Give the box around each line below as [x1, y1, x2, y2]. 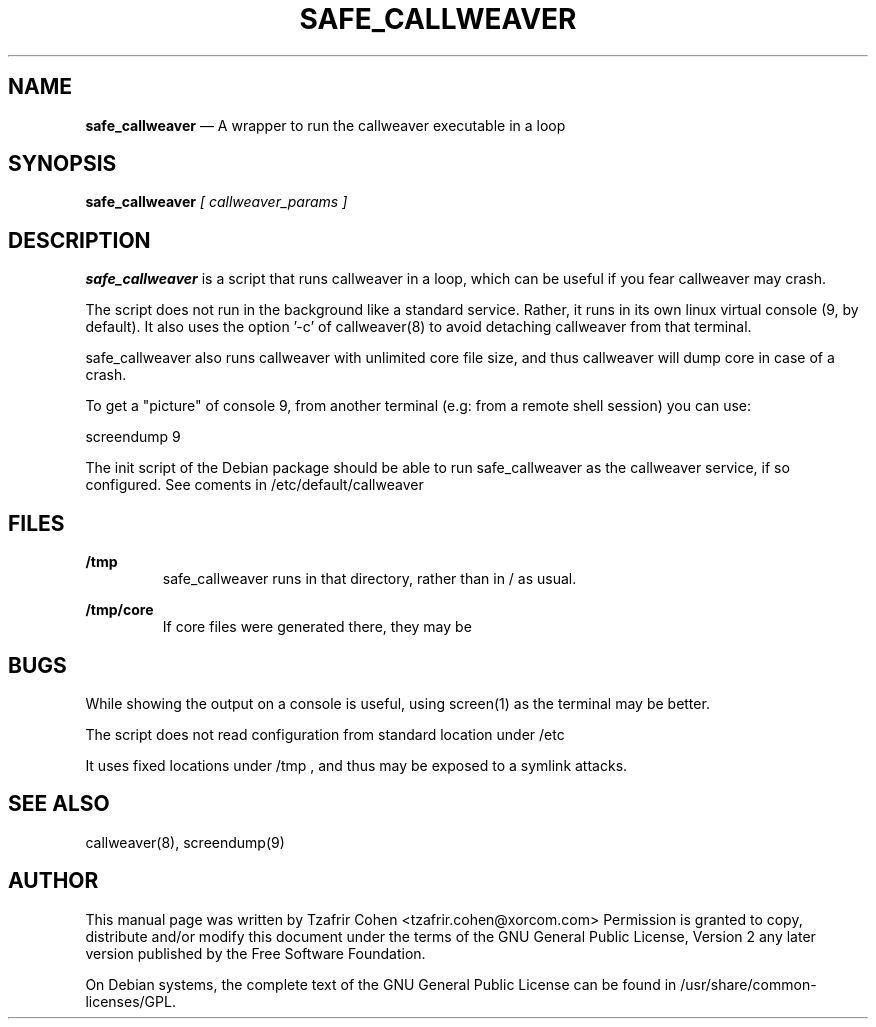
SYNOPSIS [8, 151, 117, 177]
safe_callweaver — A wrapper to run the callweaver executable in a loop [85, 116, 566, 134]
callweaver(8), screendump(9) [85, 833, 285, 851]
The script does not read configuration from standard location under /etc [85, 725, 565, 743]
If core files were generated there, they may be [162, 618, 472, 636]
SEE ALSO [8, 791, 110, 817]
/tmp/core [85, 601, 154, 619]
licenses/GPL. [85, 992, 176, 1010]
